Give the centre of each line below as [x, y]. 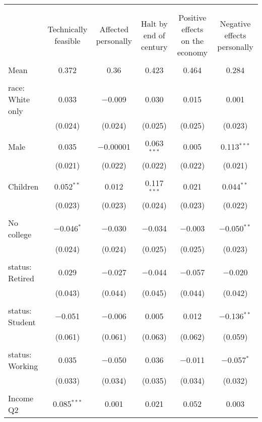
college [20, 234]
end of [154, 35]
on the [192, 41]
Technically [68, 29]
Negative [235, 23]
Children [23, 187]
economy [192, 52]
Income [21, 398]
